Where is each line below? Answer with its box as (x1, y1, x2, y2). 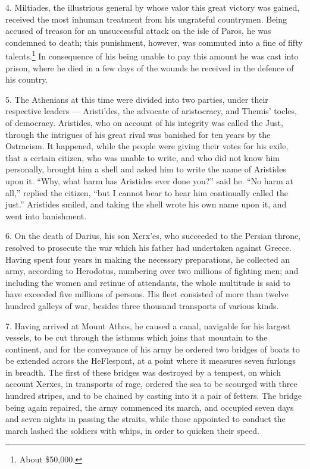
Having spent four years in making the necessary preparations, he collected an (5, 253, 290, 265)
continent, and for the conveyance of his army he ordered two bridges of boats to (5, 342, 300, 355)
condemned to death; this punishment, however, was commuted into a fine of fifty (5, 36, 303, 48)
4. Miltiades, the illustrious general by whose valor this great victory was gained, (5, 1, 300, 13)
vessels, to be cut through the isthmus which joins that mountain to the (5, 331, 268, 344)
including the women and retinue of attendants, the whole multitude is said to (5, 276, 291, 288)
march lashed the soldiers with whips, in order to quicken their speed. (5, 424, 259, 436)
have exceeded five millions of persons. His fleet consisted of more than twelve (5, 288, 289, 300)
